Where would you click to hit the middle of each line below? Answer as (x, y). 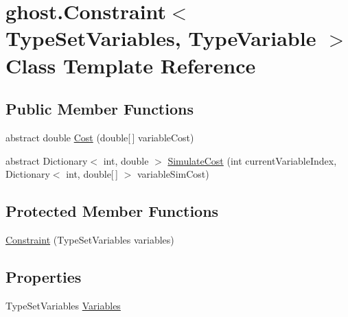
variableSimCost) (173, 174)
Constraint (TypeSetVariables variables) (90, 239)
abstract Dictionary (47, 160)
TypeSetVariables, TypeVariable (161, 38)
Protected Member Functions (112, 211)
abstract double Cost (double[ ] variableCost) (100, 137)
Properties (44, 276)
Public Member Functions (100, 109)
